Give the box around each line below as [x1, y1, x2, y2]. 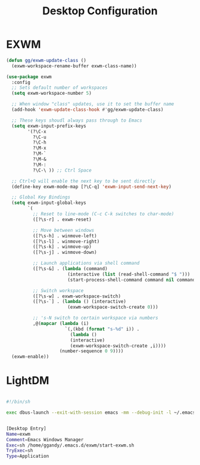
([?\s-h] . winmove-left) [32, 232, 97, 239]
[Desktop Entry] [6, 425, 46, 432]
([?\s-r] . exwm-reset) [32, 216, 92, 222]
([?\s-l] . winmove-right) [32, 238, 100, 244]
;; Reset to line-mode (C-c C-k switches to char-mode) [32, 211, 174, 217]
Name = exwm [6, 431, 31, 437]
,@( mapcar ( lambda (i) [32, 321, 89, 327]
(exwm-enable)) [11, 354, 49, 360]
